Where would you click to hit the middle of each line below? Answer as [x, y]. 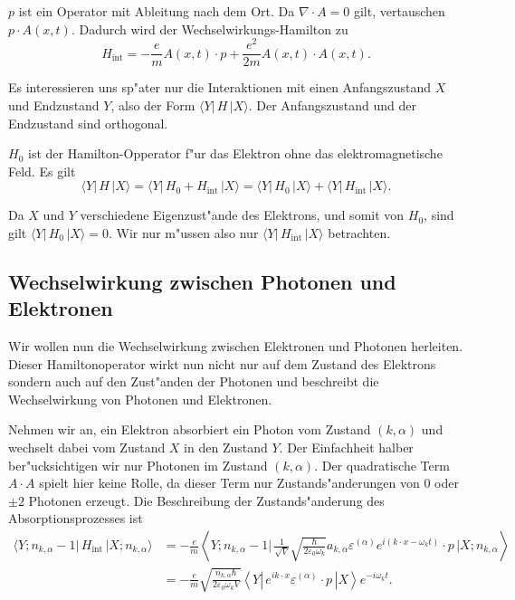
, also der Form [153, 105]
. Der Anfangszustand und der [332, 105]
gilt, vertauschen [399, 11]
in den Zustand [226, 448]
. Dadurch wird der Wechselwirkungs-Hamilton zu [210, 29]
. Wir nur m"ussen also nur [183, 232]
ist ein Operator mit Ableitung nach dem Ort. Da [157, 11]
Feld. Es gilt [42, 171]
